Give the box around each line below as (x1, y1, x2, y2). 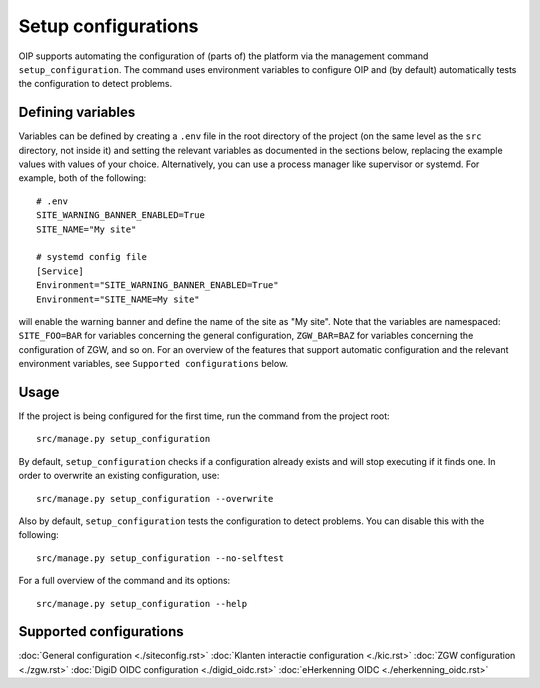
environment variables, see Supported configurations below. (18, 358, 289, 370)
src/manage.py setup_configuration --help (36, 598, 248, 609)
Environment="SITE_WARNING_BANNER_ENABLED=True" (36, 280, 279, 291)
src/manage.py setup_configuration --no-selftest (36, 552, 285, 564)
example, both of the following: (18, 172, 147, 184)
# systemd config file (36, 251, 148, 263)
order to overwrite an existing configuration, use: (18, 470, 220, 482)
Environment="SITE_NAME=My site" (36, 293, 200, 305)
